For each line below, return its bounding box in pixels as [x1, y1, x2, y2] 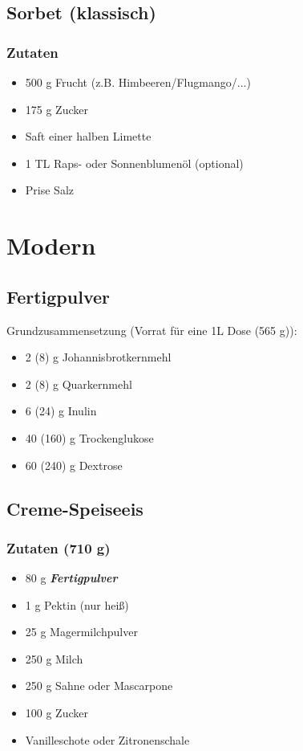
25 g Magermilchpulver [25, 623, 138, 640]
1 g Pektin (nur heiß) [25, 596, 129, 613]
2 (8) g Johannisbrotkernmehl [25, 349, 172, 365]
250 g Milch [25, 650, 83, 667]
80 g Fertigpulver [25, 569, 118, 586]
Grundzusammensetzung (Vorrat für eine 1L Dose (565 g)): [6, 321, 297, 338]
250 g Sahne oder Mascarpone [25, 677, 173, 694]
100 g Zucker [25, 704, 88, 721]
